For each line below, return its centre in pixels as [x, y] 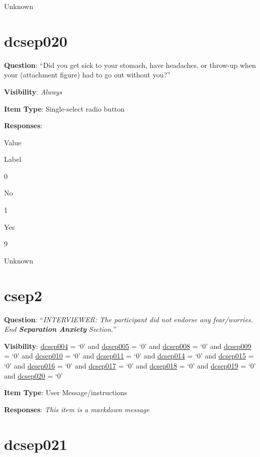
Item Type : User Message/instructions [66, 392]
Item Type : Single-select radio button [64, 108]
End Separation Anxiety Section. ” [60, 329]
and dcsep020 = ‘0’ [33, 375]
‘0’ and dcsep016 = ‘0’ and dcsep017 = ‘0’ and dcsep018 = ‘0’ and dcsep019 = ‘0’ [130, 365]
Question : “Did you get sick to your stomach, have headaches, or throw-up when [130, 65]
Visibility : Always [33, 91]
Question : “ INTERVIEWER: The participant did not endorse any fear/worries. [129, 319]
